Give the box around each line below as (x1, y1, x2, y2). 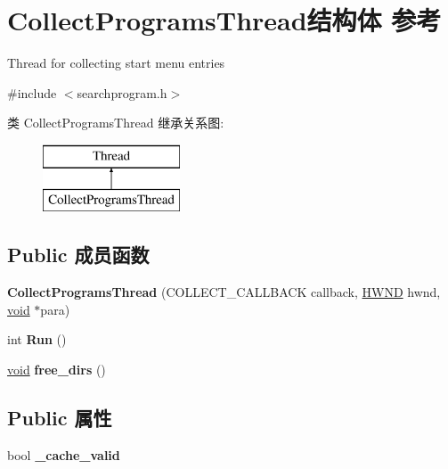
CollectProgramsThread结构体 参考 (7, 2, 442, 38)
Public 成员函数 (7, 241, 150, 268)
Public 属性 (7, 404, 112, 432)
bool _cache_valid (7, 445, 120, 464)
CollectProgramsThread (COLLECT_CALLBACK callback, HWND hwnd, (7, 283, 441, 301)
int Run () (7, 330, 67, 349)
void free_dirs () (7, 360, 106, 379)
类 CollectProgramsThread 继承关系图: (7, 113, 224, 132)
